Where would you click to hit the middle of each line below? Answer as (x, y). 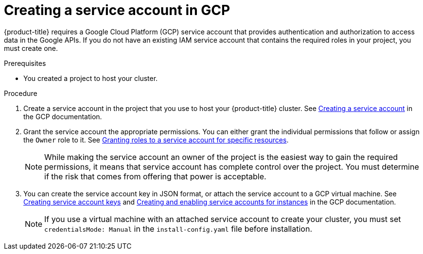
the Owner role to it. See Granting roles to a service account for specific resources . (156, 140)
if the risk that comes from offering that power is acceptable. (155, 176)
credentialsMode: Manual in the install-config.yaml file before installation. (178, 229)
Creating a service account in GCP (117, 10)
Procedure (21, 93)
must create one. (31, 48)
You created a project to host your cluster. (91, 78)
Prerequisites (25, 63)
